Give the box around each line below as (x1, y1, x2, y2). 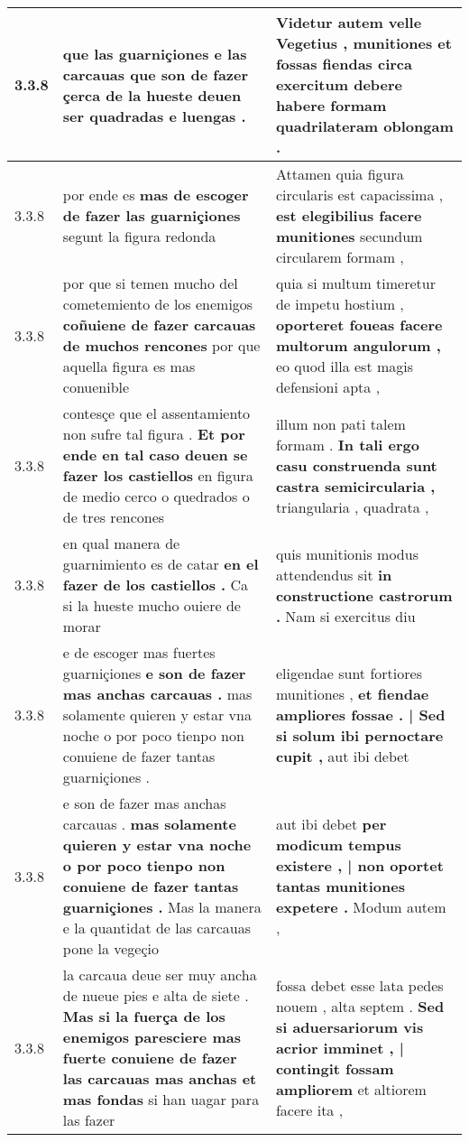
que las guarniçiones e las (62, 42, 247, 64)
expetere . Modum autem (275, 896, 446, 917)
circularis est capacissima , (275, 184, 444, 205)
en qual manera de (62, 533, 180, 553)
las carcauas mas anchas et (62, 1068, 257, 1089)
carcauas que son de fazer (62, 63, 249, 85)
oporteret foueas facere (275, 314, 443, 335)
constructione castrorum (275, 584, 453, 606)
